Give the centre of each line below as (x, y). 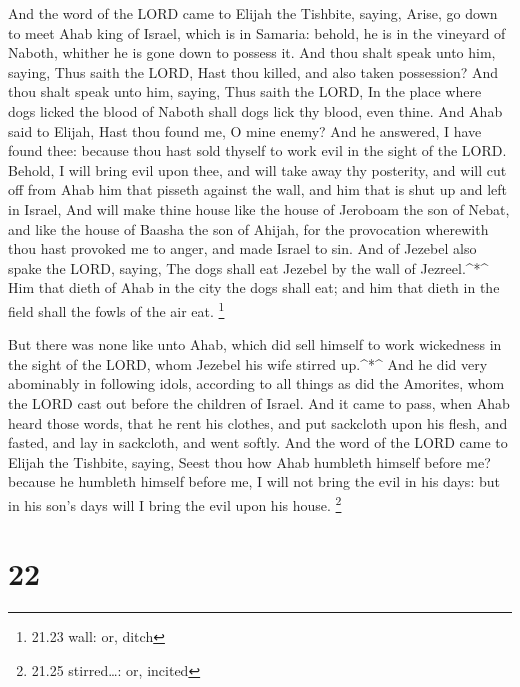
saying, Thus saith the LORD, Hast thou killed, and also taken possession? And (253, 71)
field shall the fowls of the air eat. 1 (116, 309)
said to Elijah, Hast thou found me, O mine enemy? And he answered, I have (245, 130)
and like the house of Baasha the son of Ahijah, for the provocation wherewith (248, 228)
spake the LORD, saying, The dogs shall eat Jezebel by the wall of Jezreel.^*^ (248, 267)
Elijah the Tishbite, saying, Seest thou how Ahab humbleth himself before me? (249, 461)
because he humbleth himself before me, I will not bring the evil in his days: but (254, 481)
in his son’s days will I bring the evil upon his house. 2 (175, 503)
